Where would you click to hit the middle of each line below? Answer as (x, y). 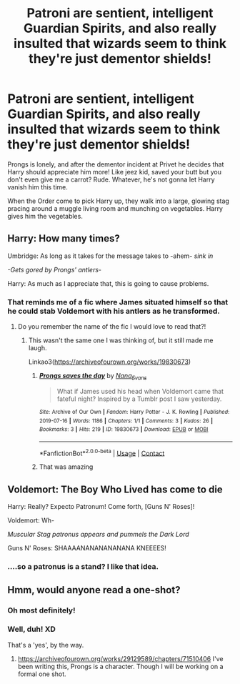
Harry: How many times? (64, 238)
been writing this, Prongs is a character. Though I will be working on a (120, 666)
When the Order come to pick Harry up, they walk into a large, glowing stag (119, 201)
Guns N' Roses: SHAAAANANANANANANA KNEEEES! (87, 548)
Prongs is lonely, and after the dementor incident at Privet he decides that (116, 164)
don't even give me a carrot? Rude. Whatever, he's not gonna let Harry (111, 179)
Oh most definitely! (41, 610)
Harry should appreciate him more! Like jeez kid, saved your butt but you (114, 172)
